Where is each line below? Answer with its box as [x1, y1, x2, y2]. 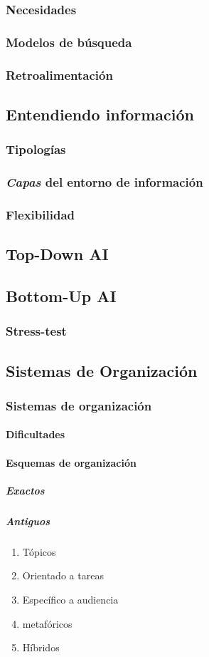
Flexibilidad [6, 205, 75, 223]
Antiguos [6, 513, 50, 528]
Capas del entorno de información [6, 173, 203, 191]
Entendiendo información [6, 103, 194, 125]
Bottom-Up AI [6, 285, 117, 307]
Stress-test [6, 322, 67, 340]
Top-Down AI [6, 243, 109, 265]
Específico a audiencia [22, 591, 119, 606]
